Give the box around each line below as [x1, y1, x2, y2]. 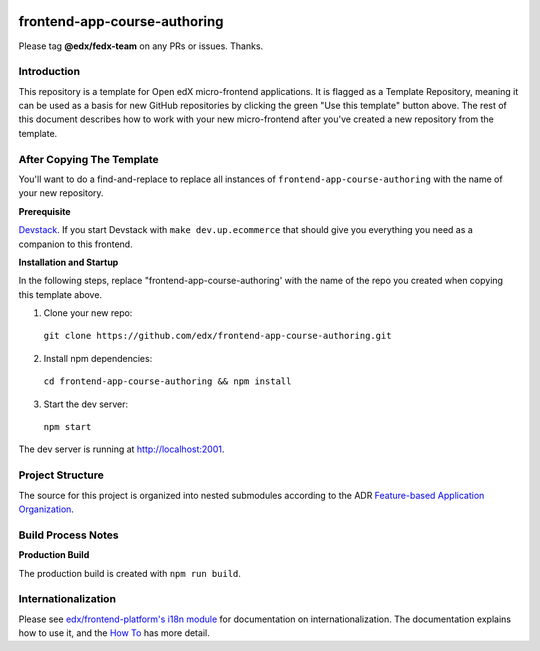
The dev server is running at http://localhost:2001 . [18, 443, 225, 455]
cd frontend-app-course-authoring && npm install [43, 376, 292, 387]
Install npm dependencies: [43, 352, 153, 364]
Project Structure [18, 468, 104, 482]
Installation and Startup [18, 256, 119, 268]
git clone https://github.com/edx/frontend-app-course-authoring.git [43, 330, 392, 342]
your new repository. [18, 187, 104, 199]
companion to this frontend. [18, 238, 134, 250]
